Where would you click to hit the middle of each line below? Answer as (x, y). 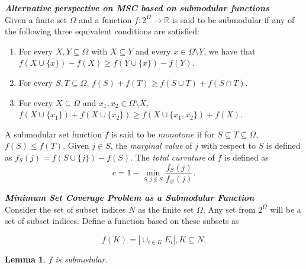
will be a (286, 209)
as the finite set (166, 209)
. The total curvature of (173, 157)
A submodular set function (53, 134)
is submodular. (81, 259)
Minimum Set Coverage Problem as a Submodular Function (130, 198)
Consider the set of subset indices (65, 209)
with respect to (228, 145)
